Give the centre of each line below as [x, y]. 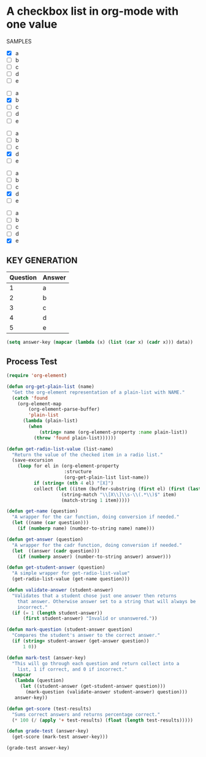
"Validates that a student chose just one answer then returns [94, 596]
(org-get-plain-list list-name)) [107, 477]
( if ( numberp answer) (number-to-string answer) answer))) [94, 557]
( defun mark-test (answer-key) [46, 658]
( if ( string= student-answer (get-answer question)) [81, 641]
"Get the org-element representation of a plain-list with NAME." [98, 392]
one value [32, 24]
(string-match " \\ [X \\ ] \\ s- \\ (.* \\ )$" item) [119, 495]
